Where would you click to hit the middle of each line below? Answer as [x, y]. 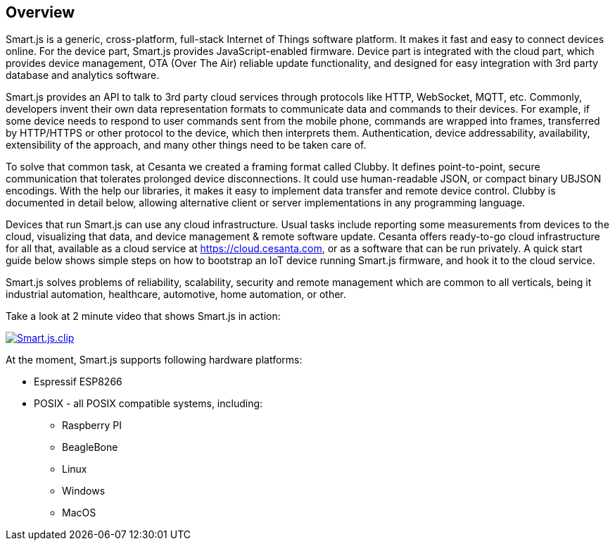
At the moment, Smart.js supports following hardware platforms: [154, 360]
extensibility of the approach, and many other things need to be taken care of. [186, 145]
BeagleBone [90, 447]
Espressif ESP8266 [78, 382]
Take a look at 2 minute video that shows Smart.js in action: [143, 316]
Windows [84, 491]
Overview [40, 12]
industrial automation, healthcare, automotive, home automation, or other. [176, 294]
